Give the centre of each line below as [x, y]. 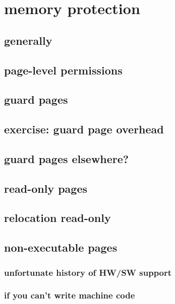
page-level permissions [63, 70]
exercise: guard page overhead [84, 129]
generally [28, 40]
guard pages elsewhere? [67, 158]
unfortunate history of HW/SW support [88, 272]
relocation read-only [57, 218]
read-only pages [46, 188]
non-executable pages [61, 247]
